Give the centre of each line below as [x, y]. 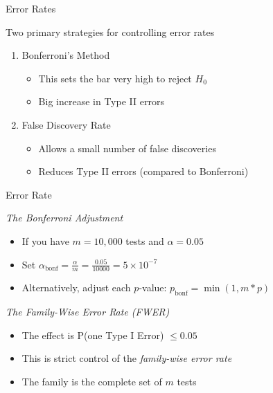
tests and [145, 240]
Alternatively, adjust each [76, 287]
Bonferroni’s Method [66, 55]
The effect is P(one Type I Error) [93, 335]
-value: [153, 287]
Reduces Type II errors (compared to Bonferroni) [143, 171]
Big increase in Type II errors [101, 101]
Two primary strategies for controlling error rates [110, 31]
